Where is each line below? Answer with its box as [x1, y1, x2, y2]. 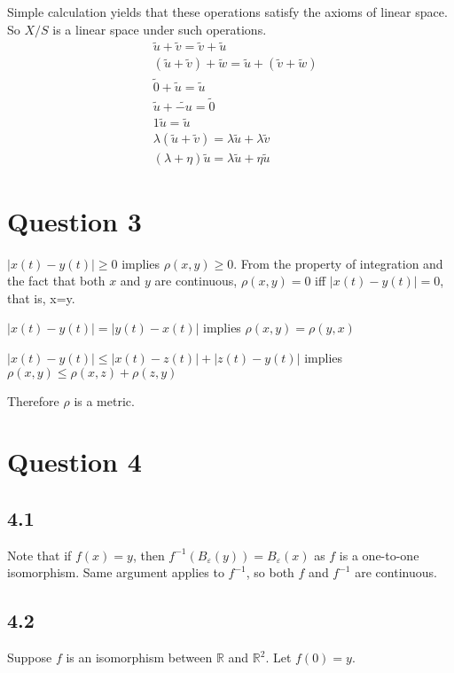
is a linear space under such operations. [52, 20, 267, 38]
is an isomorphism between [66, 648, 213, 667]
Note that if [7, 545, 72, 564]
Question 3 [7, 202, 142, 239]
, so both [246, 563, 294, 582]
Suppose [7, 648, 52, 667]
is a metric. [74, 391, 135, 410]
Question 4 [7, 443, 142, 480]
